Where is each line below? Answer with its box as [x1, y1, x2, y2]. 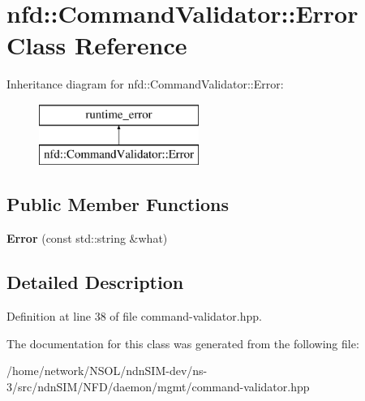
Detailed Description [6, 269, 184, 295]
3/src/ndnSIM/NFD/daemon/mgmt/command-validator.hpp [6, 377, 310, 395]
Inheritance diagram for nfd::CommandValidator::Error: [6, 75, 284, 93]
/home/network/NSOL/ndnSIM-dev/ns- [6, 362, 208, 379]
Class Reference [6, 28, 187, 62]
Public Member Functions [6, 192, 229, 217]
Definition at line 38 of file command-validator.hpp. [6, 308, 262, 325]
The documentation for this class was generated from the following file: [6, 334, 359, 351]
